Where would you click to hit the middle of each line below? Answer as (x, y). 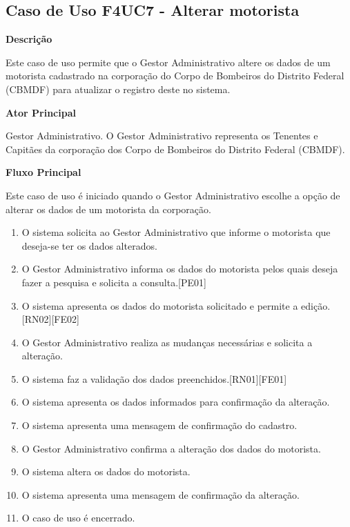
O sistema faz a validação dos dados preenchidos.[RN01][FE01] (154, 378)
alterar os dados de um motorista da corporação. (108, 209)
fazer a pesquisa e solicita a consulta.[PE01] (114, 282)
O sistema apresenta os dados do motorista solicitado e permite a (160, 305)
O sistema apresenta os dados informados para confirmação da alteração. (176, 402)
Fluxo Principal (43, 172)
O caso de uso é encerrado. (78, 518)
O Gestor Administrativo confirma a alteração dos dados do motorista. (171, 448)
